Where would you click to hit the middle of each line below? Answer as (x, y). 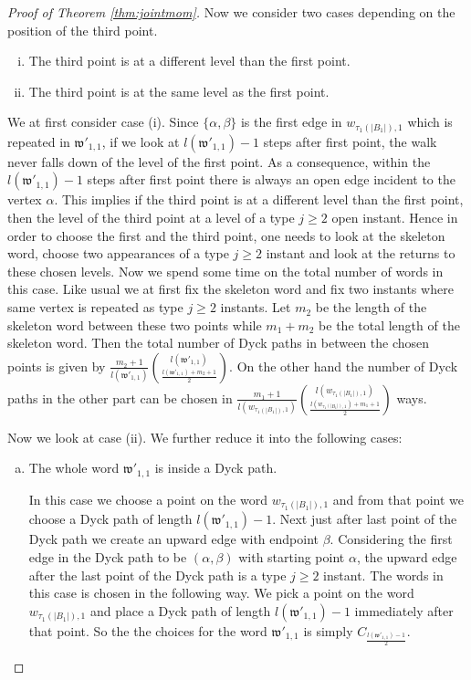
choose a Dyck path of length (110, 519)
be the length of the (371, 307)
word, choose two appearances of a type (118, 253)
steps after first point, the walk (350, 141)
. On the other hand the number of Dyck (344, 366)
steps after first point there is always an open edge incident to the (271, 179)
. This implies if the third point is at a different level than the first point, (259, 199)
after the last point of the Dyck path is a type (157, 575)
